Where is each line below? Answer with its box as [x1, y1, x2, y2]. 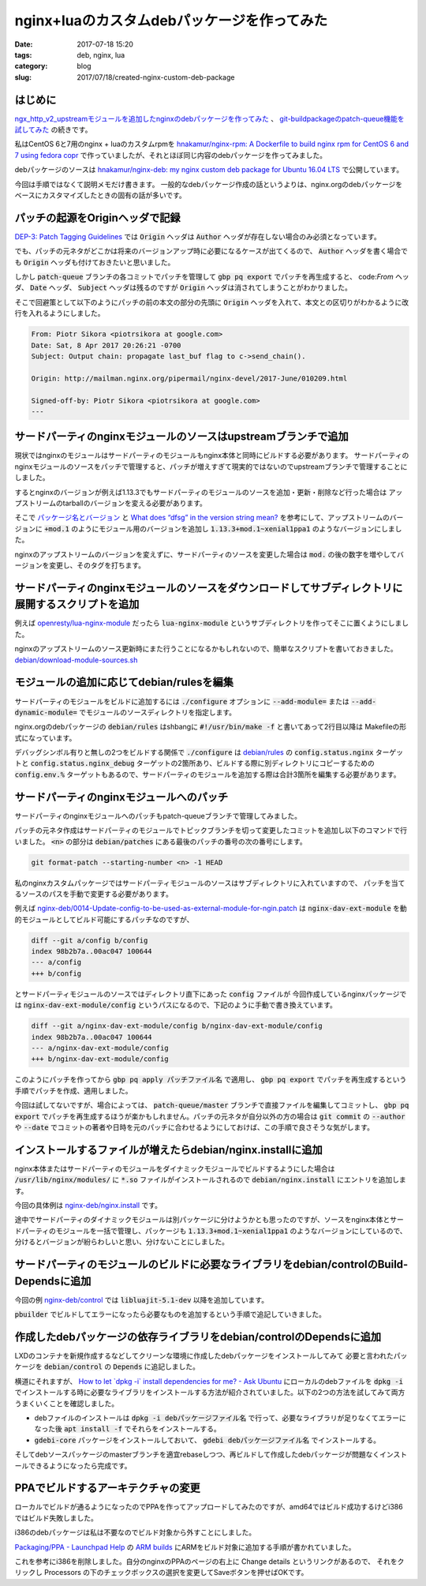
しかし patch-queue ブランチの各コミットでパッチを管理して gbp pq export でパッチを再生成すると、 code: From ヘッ [14, 272, 409, 282]
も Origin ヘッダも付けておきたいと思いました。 [14, 257, 175, 267]
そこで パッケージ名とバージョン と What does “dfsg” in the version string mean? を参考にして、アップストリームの [14, 513, 390, 523]
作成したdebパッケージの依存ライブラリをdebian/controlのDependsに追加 [14, 1330, 382, 1344]
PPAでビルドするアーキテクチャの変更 [14, 1481, 200, 1495]
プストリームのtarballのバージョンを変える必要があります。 [14, 498, 207, 508]
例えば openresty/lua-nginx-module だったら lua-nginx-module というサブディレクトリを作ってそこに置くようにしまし [14, 618, 409, 628]
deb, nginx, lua [77, 50, 125, 59]
